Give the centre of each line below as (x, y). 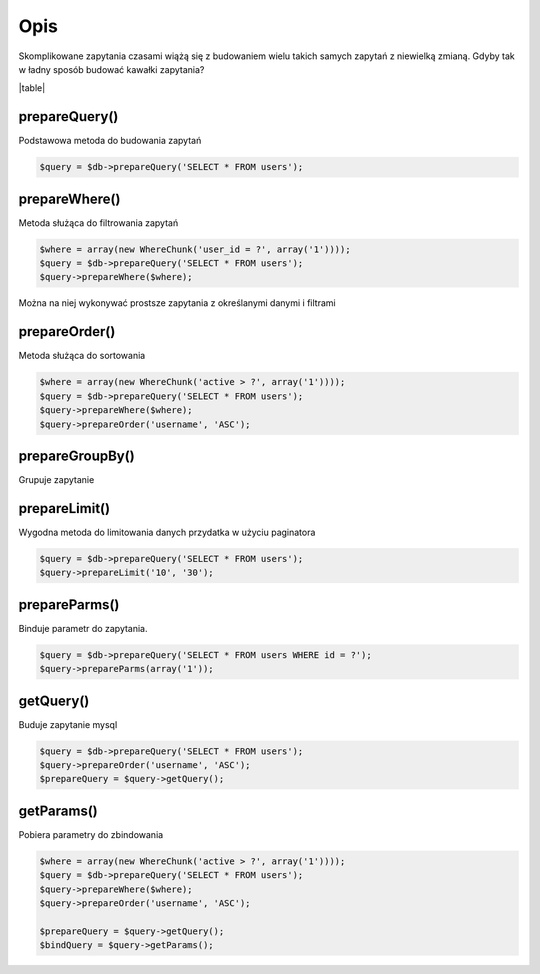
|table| (32, 88)
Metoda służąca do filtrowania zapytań (98, 222)
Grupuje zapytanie (56, 480)
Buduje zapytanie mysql (68, 724)
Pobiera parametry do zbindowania (91, 834)
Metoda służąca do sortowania (82, 356)
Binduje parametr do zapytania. (83, 628)
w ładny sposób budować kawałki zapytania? (111, 69)
